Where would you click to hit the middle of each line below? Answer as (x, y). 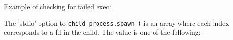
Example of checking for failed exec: (58, 6)
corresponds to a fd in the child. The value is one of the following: (102, 32)
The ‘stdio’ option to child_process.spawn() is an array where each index (116, 22)
